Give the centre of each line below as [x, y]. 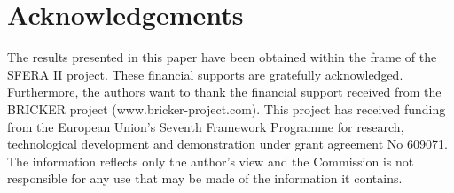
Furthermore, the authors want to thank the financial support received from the [224, 92]
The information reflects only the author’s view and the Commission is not [211, 161]
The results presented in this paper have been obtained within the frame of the [222, 57]
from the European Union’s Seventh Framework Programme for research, [206, 126]
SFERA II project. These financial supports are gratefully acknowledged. [205, 74]
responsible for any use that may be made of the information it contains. [205, 178]
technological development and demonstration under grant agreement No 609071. [227, 144]
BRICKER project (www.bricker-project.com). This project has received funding [227, 108]
